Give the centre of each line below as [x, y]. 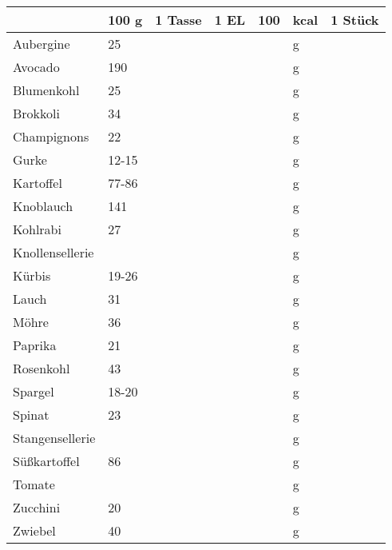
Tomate [34, 484]
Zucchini [37, 507]
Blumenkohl [46, 90]
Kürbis [32, 275]
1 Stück [355, 20]
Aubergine [42, 44]
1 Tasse [178, 20]
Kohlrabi [37, 229]
